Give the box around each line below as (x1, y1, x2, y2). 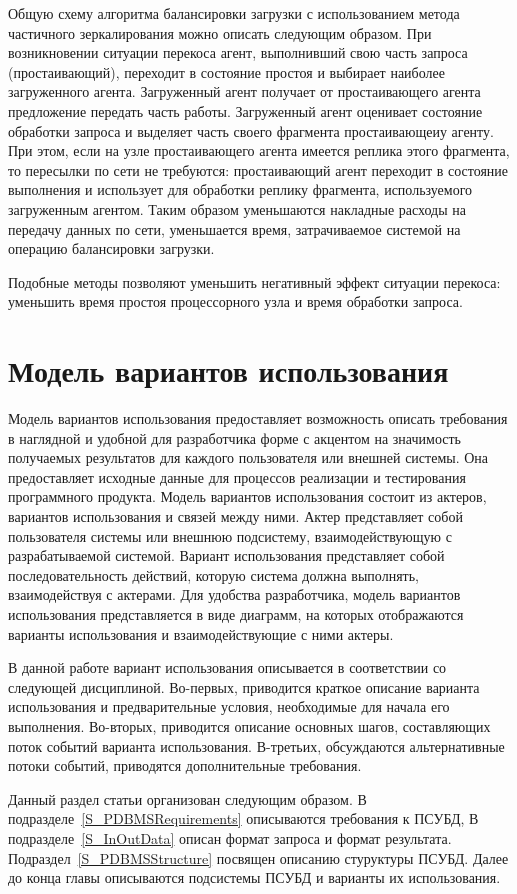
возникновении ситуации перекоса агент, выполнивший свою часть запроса (8, 42, 468, 63)
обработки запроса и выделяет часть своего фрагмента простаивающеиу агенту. (8, 120, 494, 141)
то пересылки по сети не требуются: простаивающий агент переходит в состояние (8, 159, 509, 180)
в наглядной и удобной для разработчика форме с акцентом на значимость (8, 427, 461, 448)
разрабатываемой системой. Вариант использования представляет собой (8, 545, 445, 566)
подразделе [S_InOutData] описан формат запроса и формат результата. (8, 827, 452, 848)
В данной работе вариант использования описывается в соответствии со (8, 657, 447, 678)
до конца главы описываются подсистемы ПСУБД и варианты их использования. (8, 867, 501, 888)
